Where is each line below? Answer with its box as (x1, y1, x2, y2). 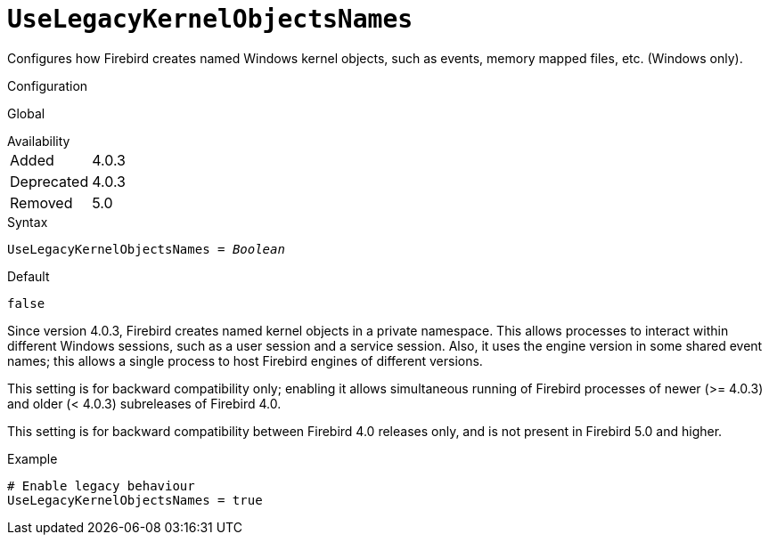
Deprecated (10, 172, 89, 190)
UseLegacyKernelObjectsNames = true (7, 492, 263, 507)
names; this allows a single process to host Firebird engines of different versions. (7, 352, 483, 368)
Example (7, 450, 58, 466)
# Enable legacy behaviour (7, 478, 195, 493)
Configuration (7, 77, 88, 93)
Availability (7, 133, 70, 149)
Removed (10, 193, 73, 212)
